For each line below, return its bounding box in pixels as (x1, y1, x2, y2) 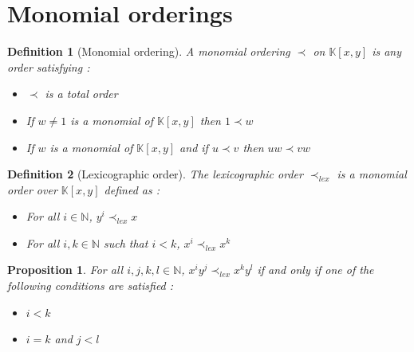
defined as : (104, 181, 160, 198)
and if (179, 139, 208, 155)
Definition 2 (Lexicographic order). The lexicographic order (7, 166, 303, 182)
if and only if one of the (257, 261, 374, 278)
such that (103, 234, 148, 251)
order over (7, 181, 57, 198)
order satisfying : (7, 58, 90, 75)
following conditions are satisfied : (7, 277, 174, 294)
